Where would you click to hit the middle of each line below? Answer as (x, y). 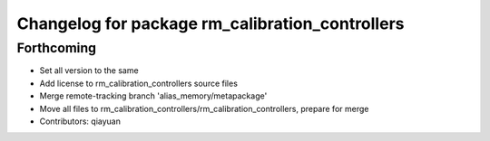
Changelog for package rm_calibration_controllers (211, 23)
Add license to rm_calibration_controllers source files (138, 83)
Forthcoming (57, 48)
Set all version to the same (89, 70)
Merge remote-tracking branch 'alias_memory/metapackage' (153, 96)
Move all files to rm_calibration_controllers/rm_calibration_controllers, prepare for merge (204, 108)
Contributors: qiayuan (80, 121)
